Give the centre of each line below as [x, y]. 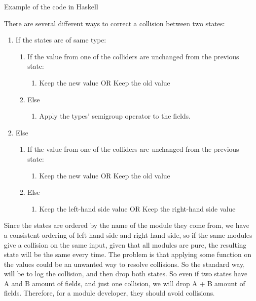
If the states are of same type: [61, 40]
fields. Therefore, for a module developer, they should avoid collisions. [110, 293]
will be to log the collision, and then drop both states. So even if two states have [126, 274]
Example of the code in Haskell [51, 6]
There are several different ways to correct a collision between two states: [114, 23]
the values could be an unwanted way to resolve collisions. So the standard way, [125, 264]
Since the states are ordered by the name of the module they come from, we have [127, 225]
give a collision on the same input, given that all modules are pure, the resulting [125, 244]
